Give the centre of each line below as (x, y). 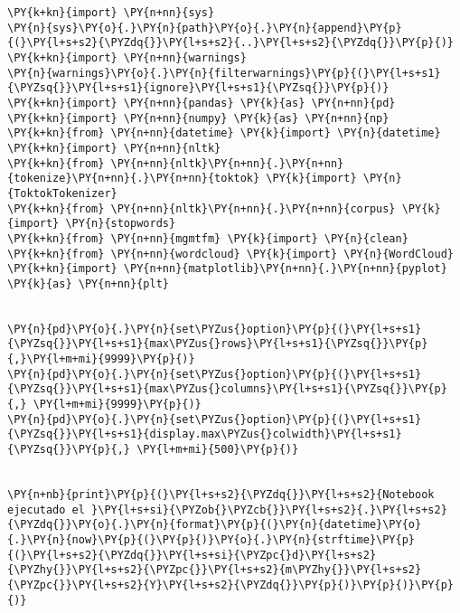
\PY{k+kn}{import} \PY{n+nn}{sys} (111, 13)
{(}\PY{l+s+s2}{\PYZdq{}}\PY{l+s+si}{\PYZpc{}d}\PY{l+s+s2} (192, 555)
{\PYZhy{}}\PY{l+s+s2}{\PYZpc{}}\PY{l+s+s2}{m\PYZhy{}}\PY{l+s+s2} (215, 570)
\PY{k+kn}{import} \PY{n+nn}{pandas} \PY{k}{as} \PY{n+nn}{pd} (202, 103)
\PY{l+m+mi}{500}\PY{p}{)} (218, 450)
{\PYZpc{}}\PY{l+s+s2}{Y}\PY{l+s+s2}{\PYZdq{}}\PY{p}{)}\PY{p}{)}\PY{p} (230, 585)
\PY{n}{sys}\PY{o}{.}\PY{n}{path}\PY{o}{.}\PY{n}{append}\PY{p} (205, 28)
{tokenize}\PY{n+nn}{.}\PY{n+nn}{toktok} (134, 179)
